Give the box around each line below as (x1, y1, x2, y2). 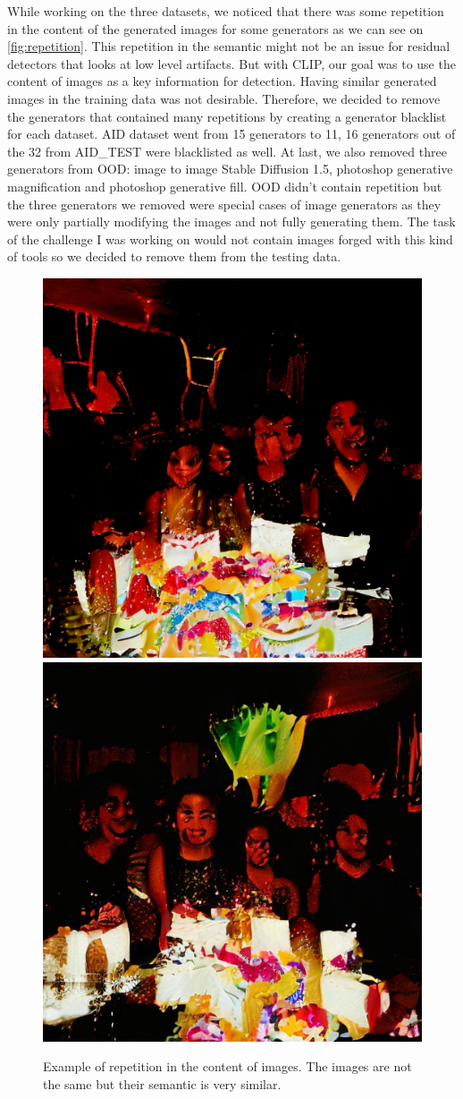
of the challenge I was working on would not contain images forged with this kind (7, 229, 453, 248)
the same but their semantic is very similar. (43, 1074, 282, 1093)
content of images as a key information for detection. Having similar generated (7, 72, 437, 90)
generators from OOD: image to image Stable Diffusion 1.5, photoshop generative (7, 159, 453, 178)
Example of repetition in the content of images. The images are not (43, 1057, 412, 1076)
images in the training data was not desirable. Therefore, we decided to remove (7, 89, 441, 107)
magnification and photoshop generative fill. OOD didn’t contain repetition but (7, 176, 442, 195)
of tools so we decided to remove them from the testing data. (7, 247, 341, 266)
